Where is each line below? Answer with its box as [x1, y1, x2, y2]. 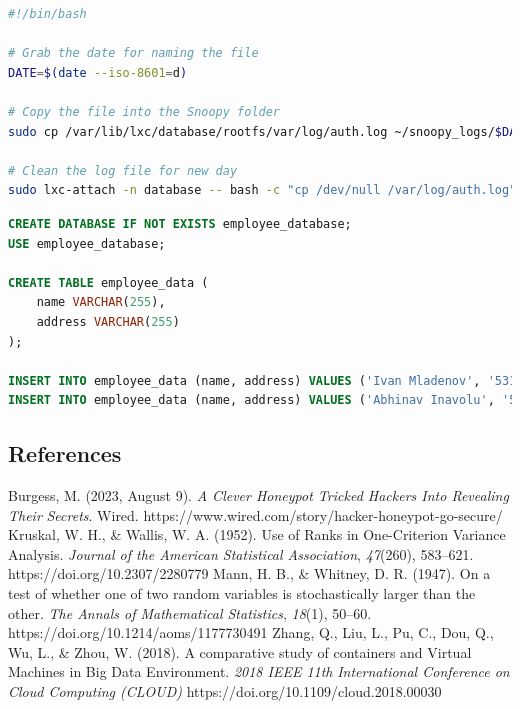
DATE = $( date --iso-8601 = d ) [8, 65, 188, 80]
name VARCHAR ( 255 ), [36, 295, 166, 310]
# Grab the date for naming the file [8, 46, 259, 61]
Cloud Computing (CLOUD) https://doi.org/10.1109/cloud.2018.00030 [8, 681, 442, 702]
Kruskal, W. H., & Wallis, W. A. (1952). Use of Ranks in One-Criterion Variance [8, 524, 506, 545]
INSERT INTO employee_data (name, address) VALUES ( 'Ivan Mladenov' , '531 [8, 373, 517, 388]
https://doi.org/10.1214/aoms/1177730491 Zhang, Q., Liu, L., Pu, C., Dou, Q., [8, 622, 494, 643]
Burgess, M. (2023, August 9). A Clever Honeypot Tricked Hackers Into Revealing [8, 485, 509, 506]
